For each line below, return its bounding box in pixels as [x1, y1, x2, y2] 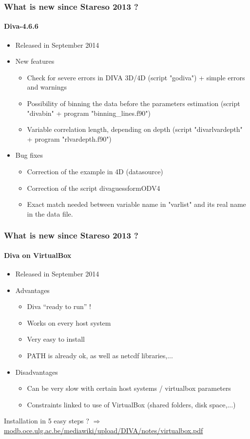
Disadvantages [15, 366, 58, 377]
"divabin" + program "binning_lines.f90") [27, 108, 151, 118]
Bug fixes [15, 150, 43, 160]
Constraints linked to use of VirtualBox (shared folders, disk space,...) [27, 399, 236, 409]
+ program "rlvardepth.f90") [27, 133, 112, 144]
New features [15, 56, 55, 66]
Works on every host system [27, 317, 111, 328]
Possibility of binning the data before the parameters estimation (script [27, 98, 240, 109]
